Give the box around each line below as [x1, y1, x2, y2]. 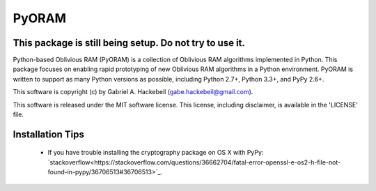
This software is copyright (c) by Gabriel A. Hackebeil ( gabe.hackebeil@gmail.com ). [13, 88, 253, 96]
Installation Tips [13, 128, 85, 140]
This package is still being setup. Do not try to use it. [13, 37, 245, 49]
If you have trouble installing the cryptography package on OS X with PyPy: [47, 148, 264, 157]
